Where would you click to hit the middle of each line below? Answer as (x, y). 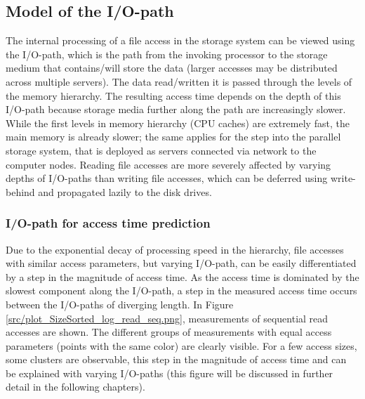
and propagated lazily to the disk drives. (125, 191)
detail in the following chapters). (75, 387)
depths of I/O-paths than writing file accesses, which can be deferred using (167, 178)
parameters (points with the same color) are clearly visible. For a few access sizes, (181, 345)
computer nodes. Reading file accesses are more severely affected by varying (168, 164)
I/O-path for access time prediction (108, 223)
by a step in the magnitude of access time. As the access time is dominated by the (182, 276)
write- (343, 178)
